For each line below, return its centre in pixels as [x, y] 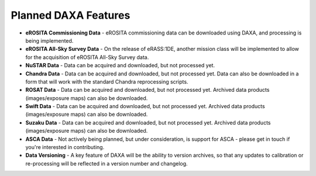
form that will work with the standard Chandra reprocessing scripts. [107, 81]
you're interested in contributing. [65, 147]
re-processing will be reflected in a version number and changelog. [107, 163]
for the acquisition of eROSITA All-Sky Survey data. [87, 57]
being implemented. [49, 40]
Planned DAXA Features [71, 15]
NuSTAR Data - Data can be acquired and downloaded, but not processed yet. [120, 65]
